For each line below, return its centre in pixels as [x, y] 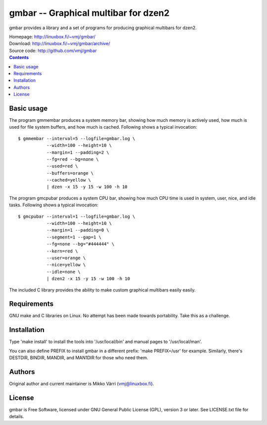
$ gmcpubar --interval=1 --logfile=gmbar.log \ [77, 216]
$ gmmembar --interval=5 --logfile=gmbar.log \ [77, 138]
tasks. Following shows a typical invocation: [54, 205]
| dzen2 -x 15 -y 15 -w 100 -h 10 [88, 279]
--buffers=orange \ [70, 173]
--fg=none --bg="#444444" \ [80, 244]
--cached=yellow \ [69, 180]
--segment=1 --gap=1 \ [74, 237]
